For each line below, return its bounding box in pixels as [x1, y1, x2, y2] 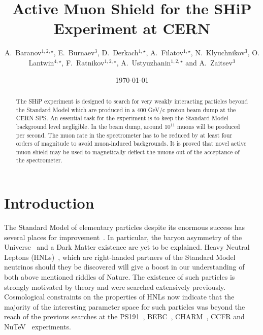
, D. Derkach [97, 47, 139, 58]
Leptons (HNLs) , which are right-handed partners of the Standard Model [4, 251, 236, 262]
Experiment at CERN [53, 18, 211, 39]
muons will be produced [177, 122, 240, 130]
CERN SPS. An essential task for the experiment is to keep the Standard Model [16, 114, 228, 122]
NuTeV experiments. [4, 321, 71, 332]
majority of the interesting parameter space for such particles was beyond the [4, 301, 245, 312]
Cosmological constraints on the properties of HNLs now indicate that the [4, 291, 235, 302]
